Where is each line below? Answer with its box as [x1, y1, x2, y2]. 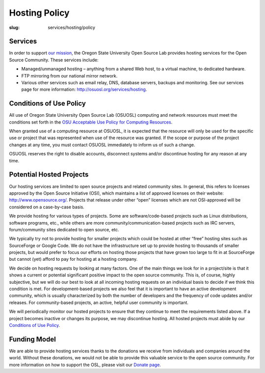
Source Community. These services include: [9, 57, 99, 63]
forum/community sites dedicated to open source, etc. [9, 226, 120, 232]
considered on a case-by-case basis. [9, 204, 84, 210]
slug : [9, 25, 20, 30]
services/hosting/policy [48, 25, 96, 30]
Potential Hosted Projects [9, 171, 89, 179]
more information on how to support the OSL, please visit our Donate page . [9, 362, 161, 368]
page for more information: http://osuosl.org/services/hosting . [21, 86, 147, 93]
